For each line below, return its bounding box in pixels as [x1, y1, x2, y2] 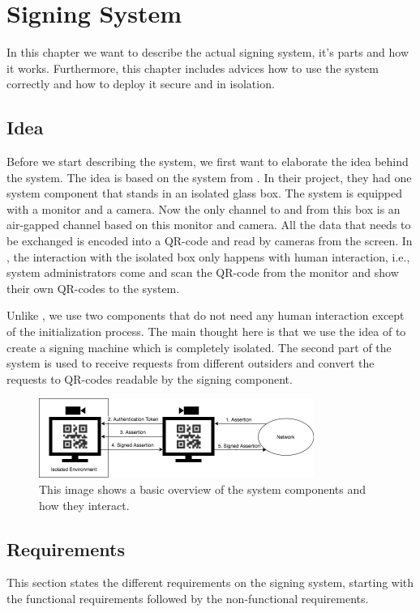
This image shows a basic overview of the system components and [39, 481, 366, 498]
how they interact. [39, 496, 130, 513]
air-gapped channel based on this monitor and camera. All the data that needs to [6, 216, 411, 233]
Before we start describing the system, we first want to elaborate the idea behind [6, 153, 409, 170]
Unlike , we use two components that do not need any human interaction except [6, 307, 405, 324]
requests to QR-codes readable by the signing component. [6, 370, 293, 387]
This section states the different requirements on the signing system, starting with [6, 574, 414, 591]
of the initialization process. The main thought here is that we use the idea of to [6, 323, 406, 340]
